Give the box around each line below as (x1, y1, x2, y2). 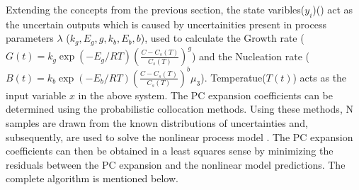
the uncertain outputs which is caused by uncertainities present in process (6, 16, 326, 31)
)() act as (312, 2, 353, 16)
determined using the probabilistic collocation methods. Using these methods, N (6, 101, 353, 116)
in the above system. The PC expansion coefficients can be (78, 87, 333, 102)
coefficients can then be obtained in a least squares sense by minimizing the (6, 143, 334, 158)
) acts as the (292, 69, 347, 84)
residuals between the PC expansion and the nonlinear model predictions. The (6, 157, 346, 172)
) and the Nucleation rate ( (191, 48, 309, 63)
